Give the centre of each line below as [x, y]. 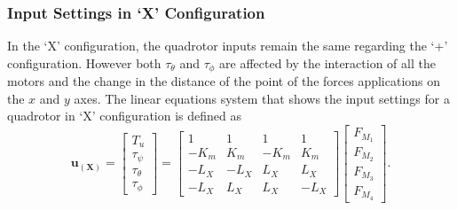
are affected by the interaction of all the [327, 62]
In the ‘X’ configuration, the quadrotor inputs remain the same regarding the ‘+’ [228, 46]
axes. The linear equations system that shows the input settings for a [262, 98]
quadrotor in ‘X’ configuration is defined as [124, 116]
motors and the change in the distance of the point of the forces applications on [224, 81]
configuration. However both [84, 62]
